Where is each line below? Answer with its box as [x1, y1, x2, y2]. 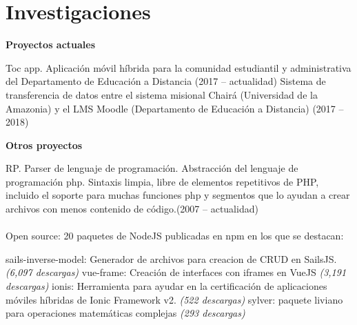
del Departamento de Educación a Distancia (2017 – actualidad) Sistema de [6, 74, 326, 88]
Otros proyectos [6, 137, 83, 152]
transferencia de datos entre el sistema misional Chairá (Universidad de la [6, 87, 318, 101]
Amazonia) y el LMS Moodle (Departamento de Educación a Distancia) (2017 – [6, 101, 344, 115]
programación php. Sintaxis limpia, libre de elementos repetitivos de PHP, [6, 174, 319, 188]
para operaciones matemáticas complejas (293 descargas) [6, 306, 245, 320]
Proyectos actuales [6, 37, 96, 52]
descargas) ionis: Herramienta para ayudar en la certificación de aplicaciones [6, 279, 327, 293]
